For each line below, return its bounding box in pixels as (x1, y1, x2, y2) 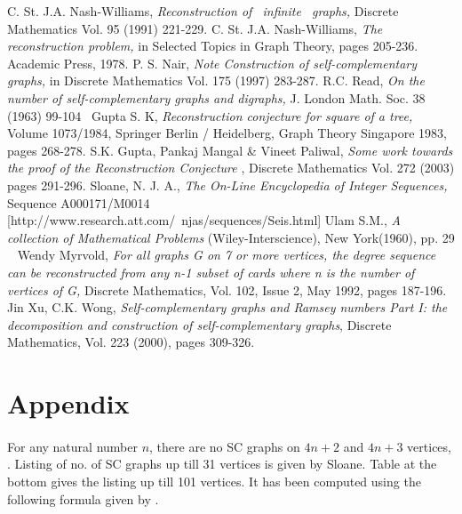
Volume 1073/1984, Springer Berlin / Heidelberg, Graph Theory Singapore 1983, (7, 124, 447, 142)
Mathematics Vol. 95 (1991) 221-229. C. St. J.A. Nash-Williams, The (7, 19, 383, 37)
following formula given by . (7, 489, 159, 508)
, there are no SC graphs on (149, 437, 300, 455)
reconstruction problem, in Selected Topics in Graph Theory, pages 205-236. (7, 36, 418, 55)
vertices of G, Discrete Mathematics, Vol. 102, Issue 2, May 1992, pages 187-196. (7, 280, 447, 299)
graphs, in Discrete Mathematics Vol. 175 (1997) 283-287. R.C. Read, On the (7, 71, 425, 90)
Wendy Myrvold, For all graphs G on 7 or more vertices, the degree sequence (17, 245, 436, 264)
